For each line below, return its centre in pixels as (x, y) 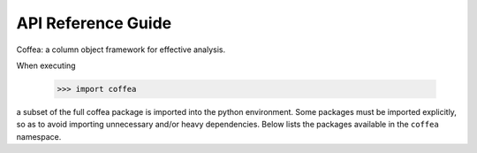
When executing (46, 65)
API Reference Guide (94, 23)
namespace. (39, 136)
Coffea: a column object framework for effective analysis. (121, 50)
